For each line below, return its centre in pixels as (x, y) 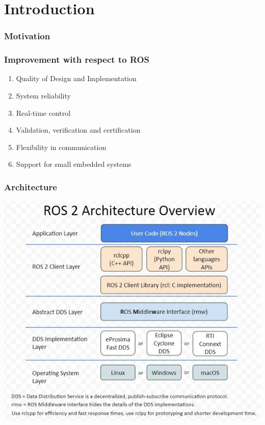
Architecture (31, 186)
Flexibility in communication (61, 147)
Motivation (27, 36)
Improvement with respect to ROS (77, 59)
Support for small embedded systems (74, 164)
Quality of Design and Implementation (76, 78)
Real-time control (43, 112)
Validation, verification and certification (78, 130)
